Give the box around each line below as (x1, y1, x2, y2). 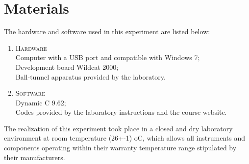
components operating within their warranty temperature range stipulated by (4, 143, 237, 153)
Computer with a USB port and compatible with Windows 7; (15, 52, 200, 62)
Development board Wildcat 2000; (15, 61, 119, 72)
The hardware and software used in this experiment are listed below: (4, 26, 210, 37)
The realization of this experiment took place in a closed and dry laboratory (4, 123, 233, 133)
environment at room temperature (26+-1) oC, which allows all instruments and (4, 133, 245, 143)
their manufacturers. (4, 152, 65, 162)
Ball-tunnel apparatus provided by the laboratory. (15, 71, 166, 82)
